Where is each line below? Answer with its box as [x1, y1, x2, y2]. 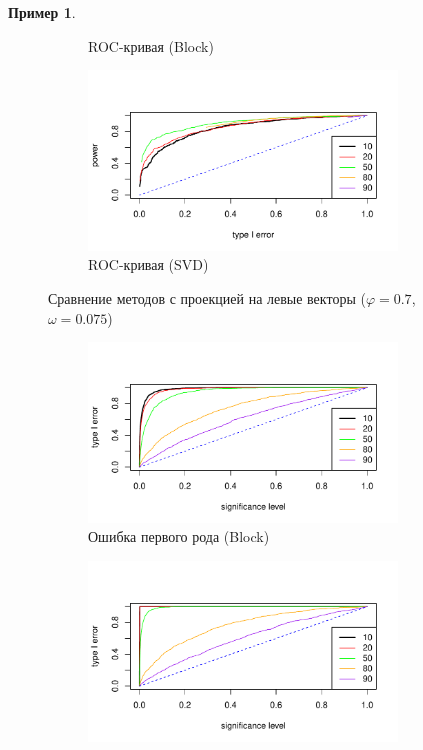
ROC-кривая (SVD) [88, 254, 209, 275]
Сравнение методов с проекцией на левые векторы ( [48, 287, 366, 308]
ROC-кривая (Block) [88, 35, 214, 56]
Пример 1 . [8, 2, 76, 22]
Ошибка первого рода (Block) [88, 526, 270, 547]
